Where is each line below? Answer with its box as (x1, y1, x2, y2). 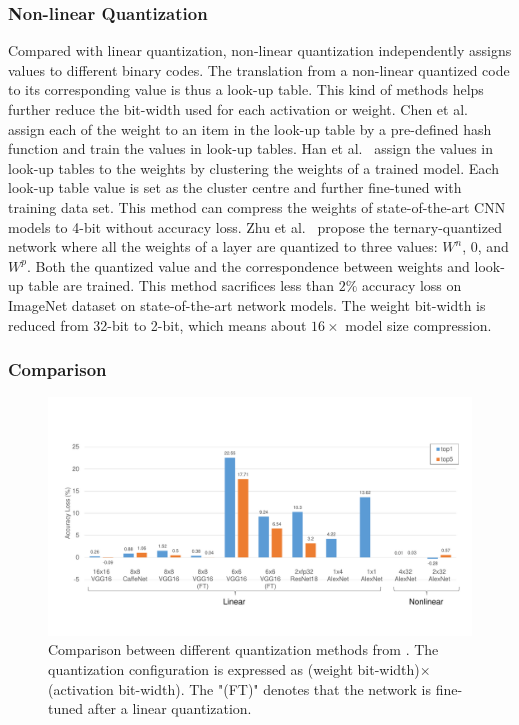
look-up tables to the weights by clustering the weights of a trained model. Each (8, 157, 499, 178)
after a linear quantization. (87, 698, 252, 719)
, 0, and (462, 236, 509, 257)
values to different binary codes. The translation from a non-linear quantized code (8, 59, 510, 80)
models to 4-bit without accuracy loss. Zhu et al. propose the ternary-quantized (8, 216, 502, 237)
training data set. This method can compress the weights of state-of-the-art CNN (8, 196, 506, 217)
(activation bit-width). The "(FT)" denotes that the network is (48, 678, 432, 699)
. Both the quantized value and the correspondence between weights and (26, 255, 470, 276)
